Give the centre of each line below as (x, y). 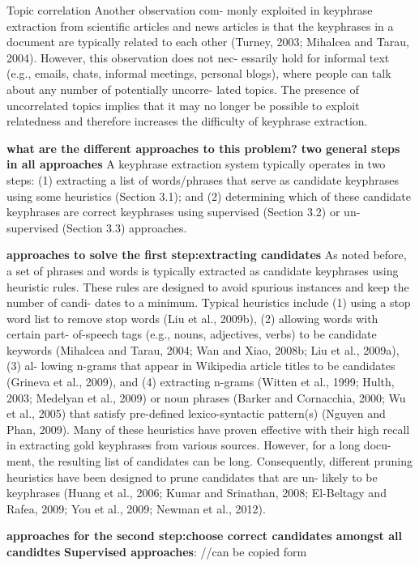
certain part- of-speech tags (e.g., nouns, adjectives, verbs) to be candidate (192, 334)
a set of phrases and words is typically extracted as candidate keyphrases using (203, 270)
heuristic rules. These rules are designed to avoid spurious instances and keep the (208, 286)
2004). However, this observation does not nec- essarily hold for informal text (198, 57)
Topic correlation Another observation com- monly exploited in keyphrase (190, 10)
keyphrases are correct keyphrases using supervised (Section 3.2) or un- (184, 212)
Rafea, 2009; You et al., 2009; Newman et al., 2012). (136, 508)
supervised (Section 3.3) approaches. (97, 227)
